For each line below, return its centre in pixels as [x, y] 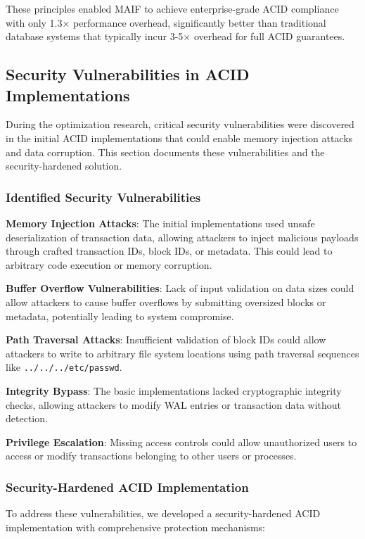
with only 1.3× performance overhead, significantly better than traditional [166, 22]
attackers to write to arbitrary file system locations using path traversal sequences [182, 353]
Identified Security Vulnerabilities [103, 197]
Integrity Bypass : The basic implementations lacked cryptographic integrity [174, 390]
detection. [27, 418]
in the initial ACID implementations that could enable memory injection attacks [179, 138]
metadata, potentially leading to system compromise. [120, 316]
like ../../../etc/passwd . [64, 367]
